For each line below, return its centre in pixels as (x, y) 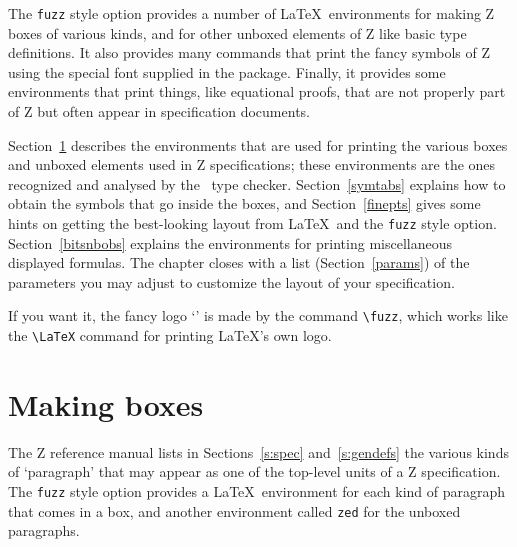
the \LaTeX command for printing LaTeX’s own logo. (170, 335)
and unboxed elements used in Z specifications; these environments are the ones (252, 164)
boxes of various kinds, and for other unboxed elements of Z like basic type (237, 32)
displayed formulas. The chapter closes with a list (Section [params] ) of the (239, 262)
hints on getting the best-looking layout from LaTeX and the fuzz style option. (252, 223)
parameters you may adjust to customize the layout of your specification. (231, 281)
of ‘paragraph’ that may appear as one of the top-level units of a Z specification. (254, 471)
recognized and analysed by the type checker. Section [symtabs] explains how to (257, 183)
